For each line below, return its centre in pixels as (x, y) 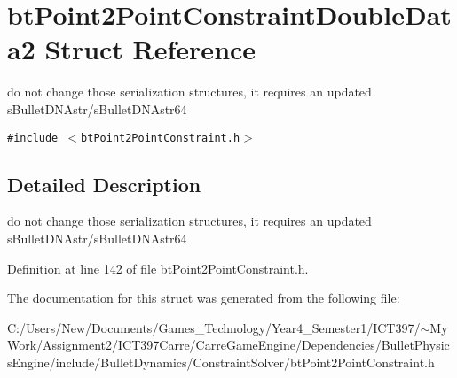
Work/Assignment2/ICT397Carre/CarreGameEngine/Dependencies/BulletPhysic (228, 345)
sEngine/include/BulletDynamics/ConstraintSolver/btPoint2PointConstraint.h (221, 362)
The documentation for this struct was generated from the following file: (204, 298)
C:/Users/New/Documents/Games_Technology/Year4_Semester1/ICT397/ (214, 327)
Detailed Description (104, 184)
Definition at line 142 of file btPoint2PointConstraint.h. (158, 268)
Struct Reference (150, 49)
